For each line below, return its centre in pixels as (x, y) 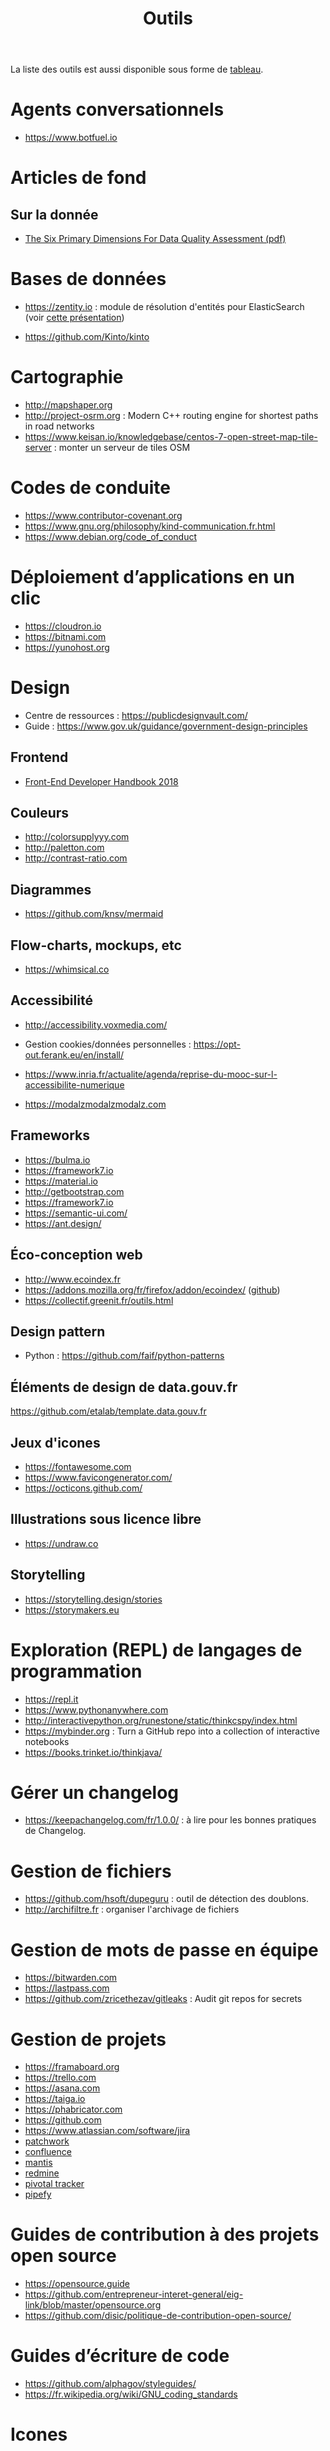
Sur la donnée (54, 214)
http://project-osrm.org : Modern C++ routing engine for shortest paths (171, 415)
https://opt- (217, 1044)
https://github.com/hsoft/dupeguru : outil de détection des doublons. (166, 1899)
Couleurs (40, 813)
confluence (48, 2152)
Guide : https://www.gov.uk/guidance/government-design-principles (166, 726)
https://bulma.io (57, 1159)
